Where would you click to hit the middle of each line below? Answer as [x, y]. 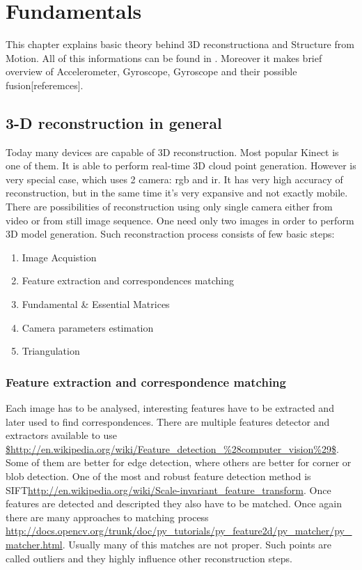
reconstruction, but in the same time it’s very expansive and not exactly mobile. [177, 193]
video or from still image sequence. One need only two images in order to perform [180, 220]
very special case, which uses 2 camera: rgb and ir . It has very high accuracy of [174, 179]
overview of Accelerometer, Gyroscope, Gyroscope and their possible [151, 71]
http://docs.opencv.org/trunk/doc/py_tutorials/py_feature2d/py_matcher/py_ [179, 531]
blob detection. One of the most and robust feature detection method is [158, 476]
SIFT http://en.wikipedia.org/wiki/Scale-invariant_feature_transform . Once [168, 490]
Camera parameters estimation [88, 327]
